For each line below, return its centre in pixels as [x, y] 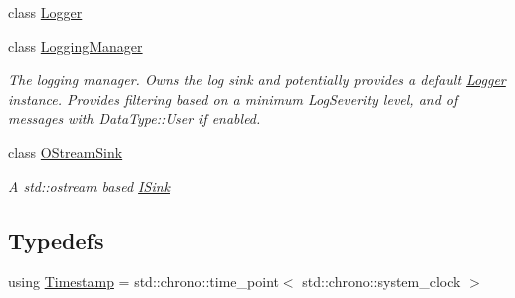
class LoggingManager [75, 45]
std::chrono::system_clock [381, 281]
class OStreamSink [65, 151]
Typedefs [56, 239]
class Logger [45, 12]
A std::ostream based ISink [89, 185]
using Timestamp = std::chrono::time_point [143, 281]
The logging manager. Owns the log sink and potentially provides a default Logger [257, 79]
